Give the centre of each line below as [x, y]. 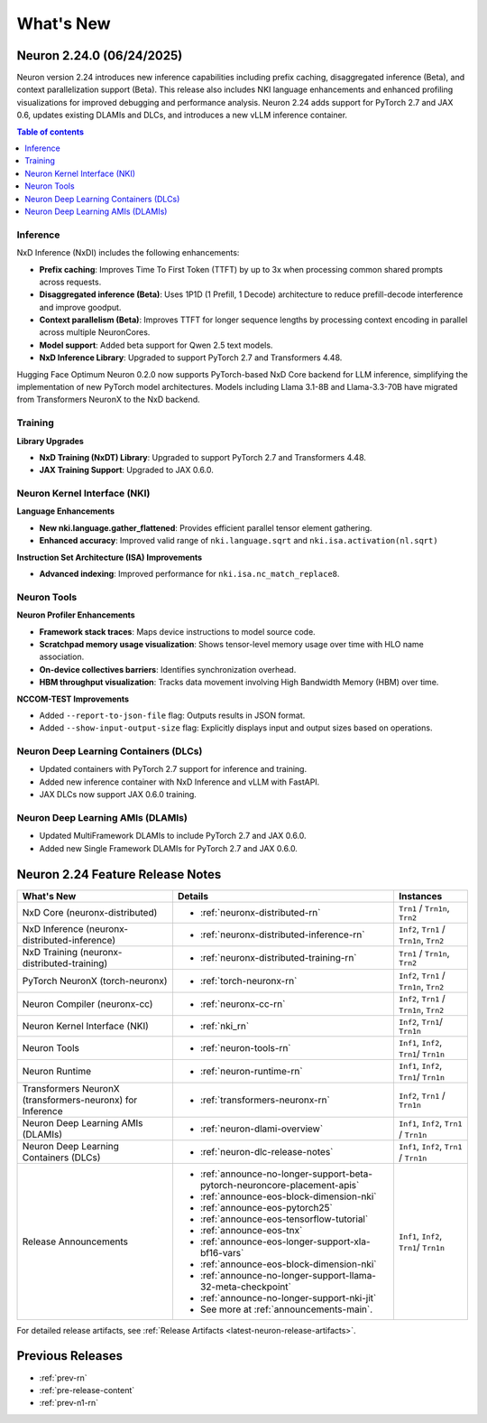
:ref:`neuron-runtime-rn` [251, 1071]
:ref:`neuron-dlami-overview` [262, 1129]
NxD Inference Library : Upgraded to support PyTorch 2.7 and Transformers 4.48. [191, 358]
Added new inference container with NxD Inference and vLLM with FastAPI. [179, 782]
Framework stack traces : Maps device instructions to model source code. [177, 631]
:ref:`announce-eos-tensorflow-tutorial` [284, 1219]
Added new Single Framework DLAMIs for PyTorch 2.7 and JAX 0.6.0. [168, 848]
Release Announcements [75, 1242]
